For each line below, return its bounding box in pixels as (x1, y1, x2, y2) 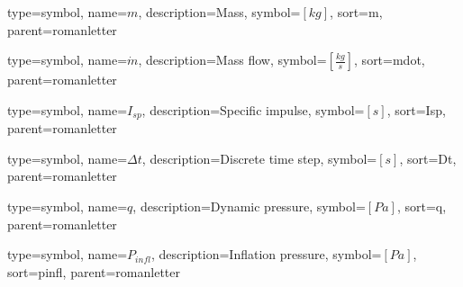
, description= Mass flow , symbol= (138, 50, 327, 69)
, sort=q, (396, 197, 447, 216)
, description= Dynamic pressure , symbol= (132, 197, 366, 216)
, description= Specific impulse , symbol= (141, 100, 365, 119)
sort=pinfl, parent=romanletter (7, 262, 180, 281)
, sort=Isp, (386, 100, 446, 119)
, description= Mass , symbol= (138, 3, 301, 21)
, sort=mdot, (354, 50, 425, 69)
